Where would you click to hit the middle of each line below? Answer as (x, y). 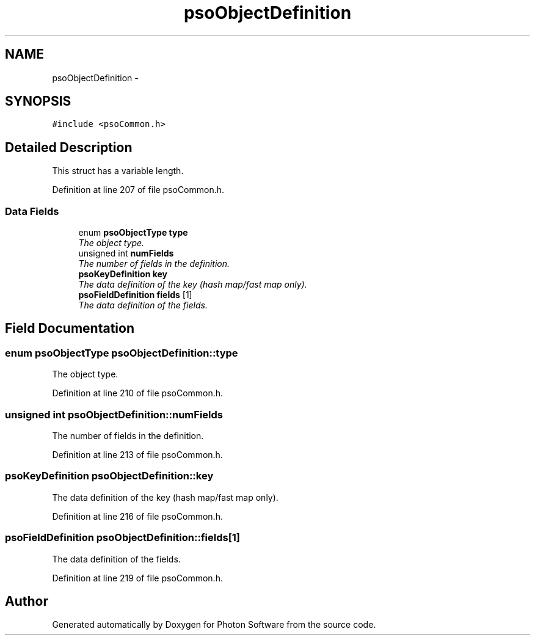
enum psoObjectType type (133, 233)
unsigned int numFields (126, 253)
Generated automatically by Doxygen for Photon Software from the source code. (214, 625)
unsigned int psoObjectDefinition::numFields (114, 414)
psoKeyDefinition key (123, 274)
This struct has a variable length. (118, 171)
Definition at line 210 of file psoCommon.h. (138, 393)
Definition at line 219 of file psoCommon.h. (137, 578)
